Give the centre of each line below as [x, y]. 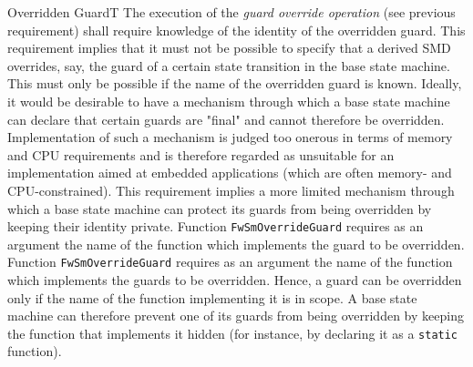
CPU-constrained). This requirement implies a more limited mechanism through [231, 190]
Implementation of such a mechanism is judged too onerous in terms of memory [230, 137]
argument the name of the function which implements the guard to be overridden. [236, 244]
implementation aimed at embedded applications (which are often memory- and [230, 173]
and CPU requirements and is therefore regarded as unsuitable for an [201, 154]
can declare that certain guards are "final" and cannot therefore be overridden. [226, 119]
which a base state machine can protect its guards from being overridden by [220, 208]
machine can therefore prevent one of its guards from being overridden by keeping [236, 316]
